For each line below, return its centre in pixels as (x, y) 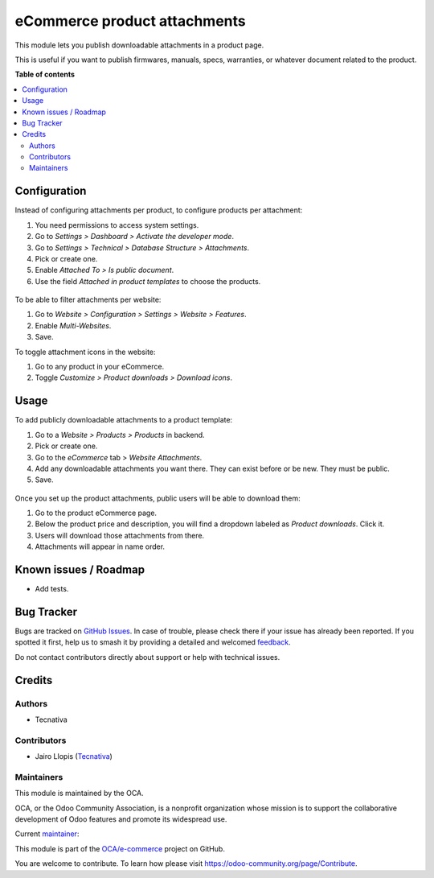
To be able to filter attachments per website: (88, 300)
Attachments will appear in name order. (100, 546)
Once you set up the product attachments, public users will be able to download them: (158, 498)
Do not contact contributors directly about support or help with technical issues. (147, 657)
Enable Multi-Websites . (73, 325)
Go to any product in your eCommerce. (100, 367)
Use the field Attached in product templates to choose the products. (148, 281)
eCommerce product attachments (130, 21)
